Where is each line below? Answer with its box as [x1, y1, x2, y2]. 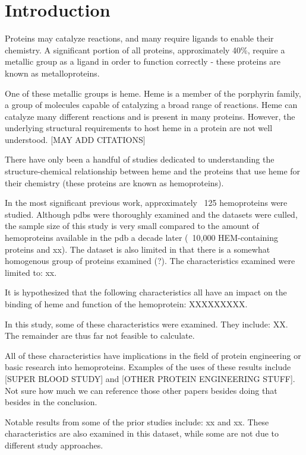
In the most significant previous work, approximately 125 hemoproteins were [5, 196, 288, 209]
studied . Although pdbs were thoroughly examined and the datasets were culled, [5, 208, 298, 220]
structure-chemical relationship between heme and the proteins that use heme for [5, 165, 301, 177]
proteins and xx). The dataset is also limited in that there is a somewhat [5, 243, 270, 255]
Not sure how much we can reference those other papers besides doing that [5, 384, 277, 396]
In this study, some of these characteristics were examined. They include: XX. [5, 317, 288, 330]
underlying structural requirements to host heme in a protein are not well [5, 122, 273, 134]
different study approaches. [5, 438, 103, 451]
